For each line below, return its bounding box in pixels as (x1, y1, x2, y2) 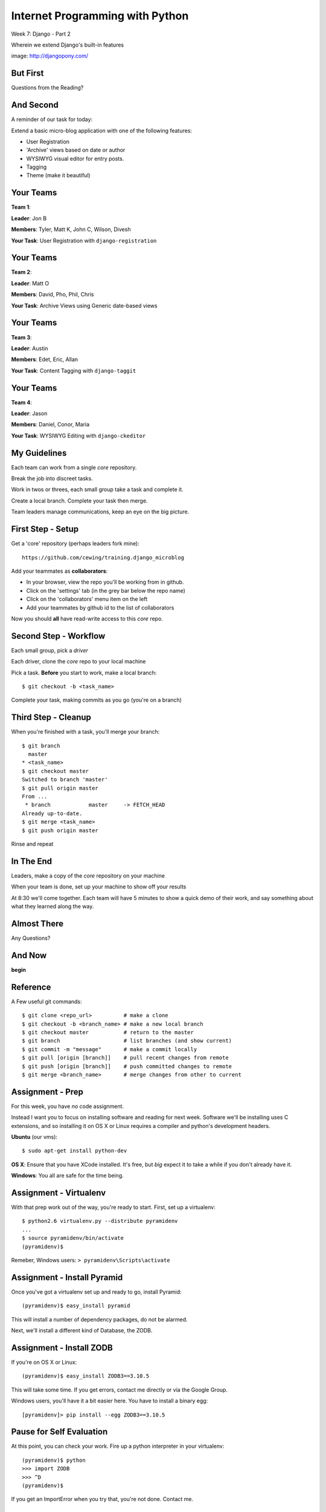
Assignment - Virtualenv (11, 1187, 106, 1198)
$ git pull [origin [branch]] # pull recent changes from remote (22, 1054, 229, 1061)
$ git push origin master (22, 827, 99, 834)
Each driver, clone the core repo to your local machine (11, 658, 146, 665)
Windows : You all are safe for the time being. (11, 1172, 124, 1179)
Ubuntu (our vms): (11, 1133, 57, 1140)
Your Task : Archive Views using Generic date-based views (11, 302, 158, 309)
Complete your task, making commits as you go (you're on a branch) (11, 696, 182, 704)
